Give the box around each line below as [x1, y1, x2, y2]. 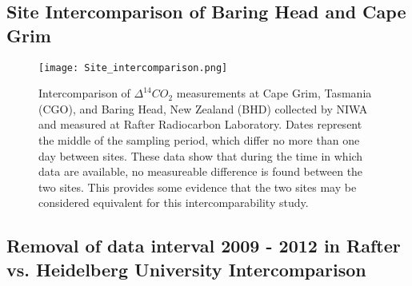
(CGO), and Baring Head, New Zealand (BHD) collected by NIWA [38, 100, 368, 117]
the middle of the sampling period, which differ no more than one [38, 132, 360, 149]
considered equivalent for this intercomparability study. [38, 194, 309, 211]
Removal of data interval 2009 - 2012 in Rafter [6, 233, 401, 258]
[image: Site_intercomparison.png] [38, 62, 228, 73]
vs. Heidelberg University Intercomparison [6, 256, 366, 281]
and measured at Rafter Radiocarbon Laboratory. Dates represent [38, 116, 362, 133]
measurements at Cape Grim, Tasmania [176, 85, 372, 101]
